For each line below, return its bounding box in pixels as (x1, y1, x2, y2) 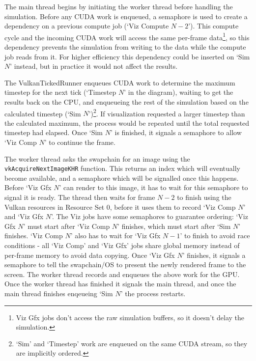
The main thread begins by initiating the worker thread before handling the (4, 1, 233, 11)
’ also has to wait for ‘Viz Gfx (70, 230, 161, 241)
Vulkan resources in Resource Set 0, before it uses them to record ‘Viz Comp (4, 201, 236, 212)
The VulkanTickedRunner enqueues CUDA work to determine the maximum (4, 77, 235, 87)
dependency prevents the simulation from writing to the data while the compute (4, 42, 246, 52)
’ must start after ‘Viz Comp (23, 221, 110, 231)
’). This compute (188, 21, 239, 31)
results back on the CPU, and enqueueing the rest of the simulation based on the (4, 97, 249, 107)
